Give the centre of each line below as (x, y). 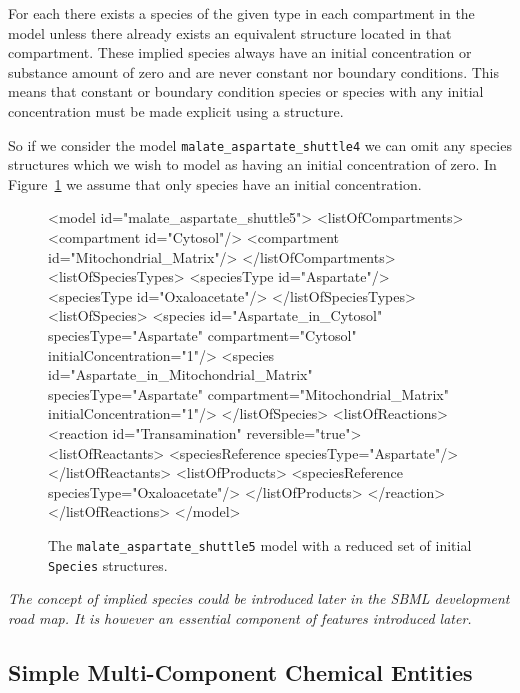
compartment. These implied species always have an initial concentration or (240, 52)
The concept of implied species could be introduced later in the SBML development (259, 598)
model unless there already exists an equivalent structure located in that (230, 32)
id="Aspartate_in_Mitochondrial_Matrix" (180, 374)
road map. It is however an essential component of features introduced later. (240, 617)
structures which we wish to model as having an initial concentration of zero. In (252, 164)
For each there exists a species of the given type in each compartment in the (241, 13)
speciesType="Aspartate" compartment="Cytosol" (202, 334)
